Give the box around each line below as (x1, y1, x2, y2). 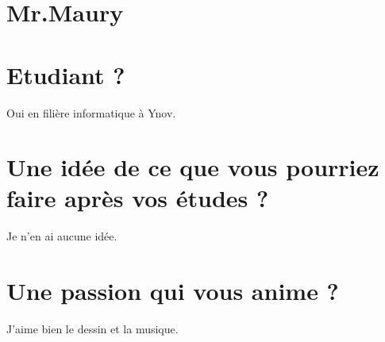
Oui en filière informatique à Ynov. (6, 104, 176, 121)
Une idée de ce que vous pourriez (6, 151, 379, 183)
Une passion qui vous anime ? (6, 275, 339, 307)
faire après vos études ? (6, 182, 269, 214)
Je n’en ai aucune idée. (6, 228, 117, 244)
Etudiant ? (6, 58, 125, 90)
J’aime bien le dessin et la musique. (6, 321, 179, 337)
